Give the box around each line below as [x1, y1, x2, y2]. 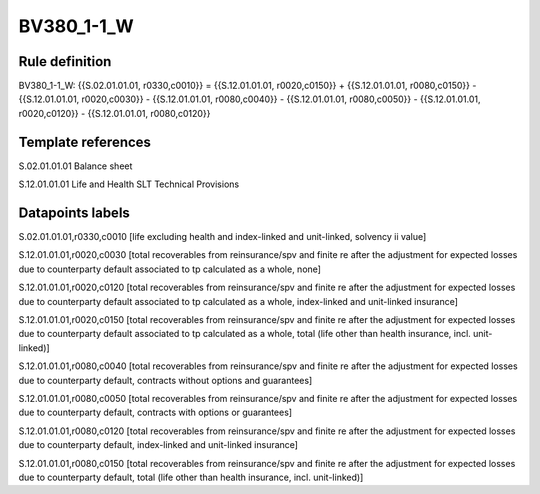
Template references [18, 133, 152, 150]
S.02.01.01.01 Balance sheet [18, 160, 133, 172]
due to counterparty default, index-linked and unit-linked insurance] [18, 439, 299, 451]
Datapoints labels [18, 204, 130, 221]
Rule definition [18, 53, 112, 70]
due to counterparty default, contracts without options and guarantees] [18, 374, 313, 386]
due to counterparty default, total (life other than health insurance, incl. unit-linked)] [18, 471, 364, 483]
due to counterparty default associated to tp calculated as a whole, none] [18, 263, 322, 275]
